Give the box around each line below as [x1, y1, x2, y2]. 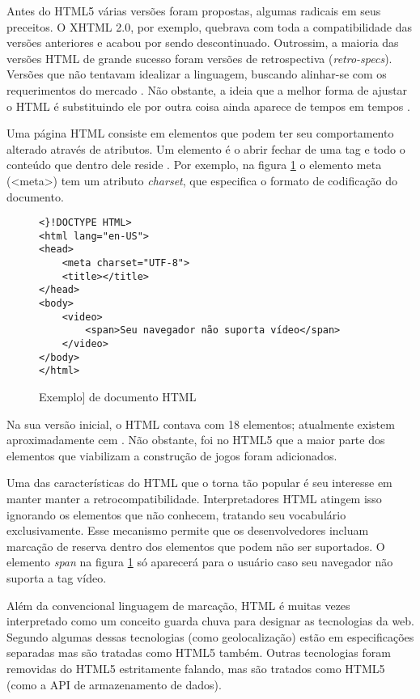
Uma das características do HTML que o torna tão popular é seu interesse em [6, 474, 392, 491]
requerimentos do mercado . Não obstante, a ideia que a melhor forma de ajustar [6, 81, 408, 98]
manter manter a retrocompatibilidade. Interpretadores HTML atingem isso [6, 489, 382, 506]
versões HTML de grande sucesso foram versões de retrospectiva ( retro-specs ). [6, 49, 392, 66]
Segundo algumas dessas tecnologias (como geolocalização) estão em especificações [6, 628, 414, 645]
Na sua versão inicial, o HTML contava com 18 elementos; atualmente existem [6, 415, 395, 432]
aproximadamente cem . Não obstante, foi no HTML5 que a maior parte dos [6, 431, 385, 448]
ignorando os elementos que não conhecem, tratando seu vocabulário [6, 506, 346, 523]
